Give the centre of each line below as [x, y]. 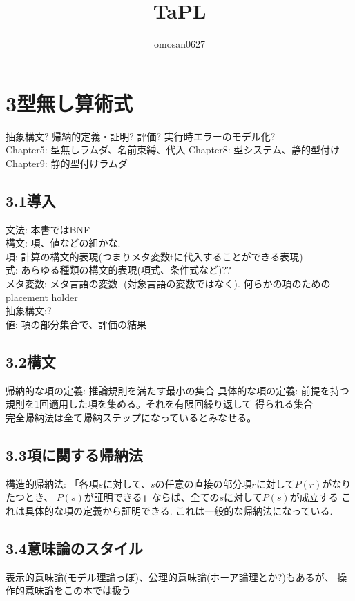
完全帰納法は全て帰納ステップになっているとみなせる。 [131, 417]
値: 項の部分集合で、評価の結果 [76, 324]
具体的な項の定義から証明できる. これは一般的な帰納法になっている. [179, 510]
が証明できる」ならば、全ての [152, 497]
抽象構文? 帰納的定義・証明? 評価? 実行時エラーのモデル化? [141, 136]
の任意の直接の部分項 [203, 483]
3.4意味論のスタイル [74, 547]
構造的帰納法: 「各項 [52, 483]
